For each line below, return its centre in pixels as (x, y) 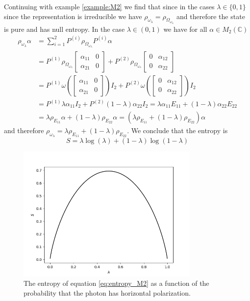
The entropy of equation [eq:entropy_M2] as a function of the (116, 283)
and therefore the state (211, 16)
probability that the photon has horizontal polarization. (107, 292)
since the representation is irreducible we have (73, 16)
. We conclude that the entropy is (177, 130)
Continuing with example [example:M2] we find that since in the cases (109, 6)
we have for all (185, 29)
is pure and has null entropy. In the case (64, 29)
